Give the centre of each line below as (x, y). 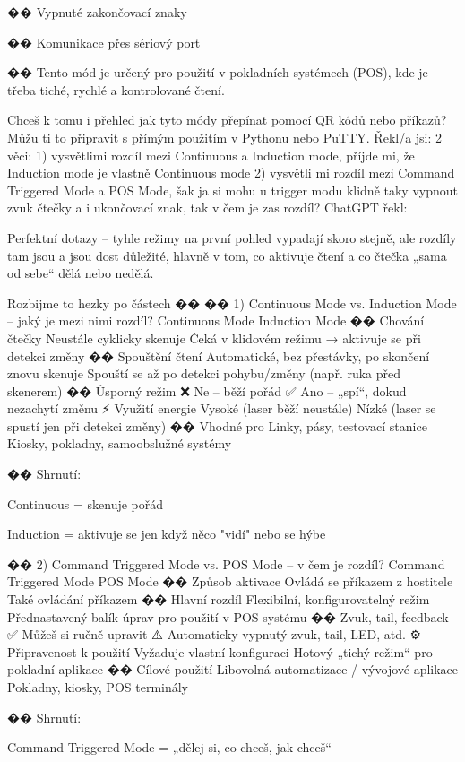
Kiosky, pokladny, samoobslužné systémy (120, 443)
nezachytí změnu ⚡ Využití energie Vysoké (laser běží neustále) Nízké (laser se (222, 408)
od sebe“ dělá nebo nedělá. (81, 273)
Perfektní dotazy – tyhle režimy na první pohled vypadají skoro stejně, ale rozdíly (232, 237)
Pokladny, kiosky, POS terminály (98, 687)
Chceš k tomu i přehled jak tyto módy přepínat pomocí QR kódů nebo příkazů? (227, 120)
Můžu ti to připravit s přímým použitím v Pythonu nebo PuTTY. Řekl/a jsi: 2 (225, 137)
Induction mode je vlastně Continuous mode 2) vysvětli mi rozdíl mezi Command (231, 173)
